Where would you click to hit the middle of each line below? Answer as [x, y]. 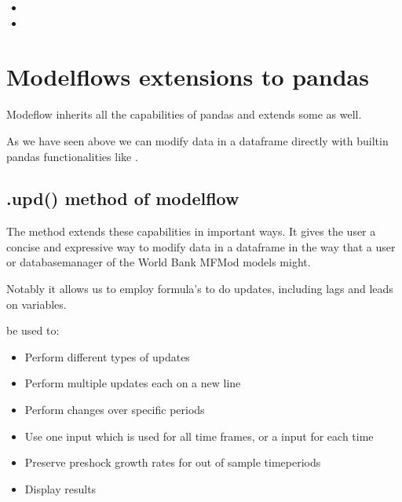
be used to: [33, 330]
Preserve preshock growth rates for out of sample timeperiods [173, 462]
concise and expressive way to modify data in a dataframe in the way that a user [201, 246]
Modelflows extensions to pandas [188, 77]
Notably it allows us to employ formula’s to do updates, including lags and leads [200, 289]
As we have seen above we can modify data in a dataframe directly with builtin [197, 140]
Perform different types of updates [107, 356]
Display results [60, 488]
